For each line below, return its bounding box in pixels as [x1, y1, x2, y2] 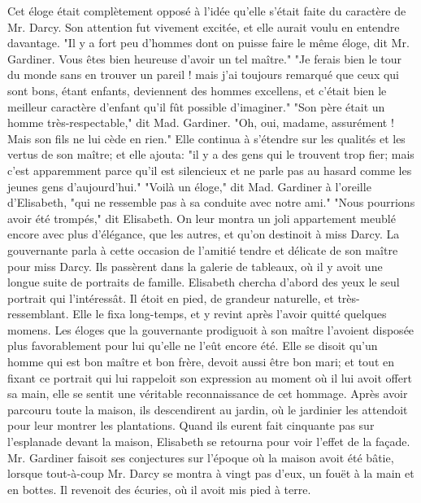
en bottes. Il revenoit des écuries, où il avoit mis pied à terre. [7, 480, 311, 497]
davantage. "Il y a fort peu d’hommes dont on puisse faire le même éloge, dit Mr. [7, 34, 410, 51]
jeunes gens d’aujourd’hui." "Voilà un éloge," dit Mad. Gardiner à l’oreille [7, 177, 371, 195]
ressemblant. [7, 305, 69, 322]
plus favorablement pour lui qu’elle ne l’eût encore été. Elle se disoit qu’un [7, 337, 378, 354]
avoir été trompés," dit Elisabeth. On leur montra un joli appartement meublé [7, 209, 396, 226]
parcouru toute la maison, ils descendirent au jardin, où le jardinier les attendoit [7, 400, 408, 418]
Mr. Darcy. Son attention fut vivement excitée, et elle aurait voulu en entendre [7, 18, 400, 35]
